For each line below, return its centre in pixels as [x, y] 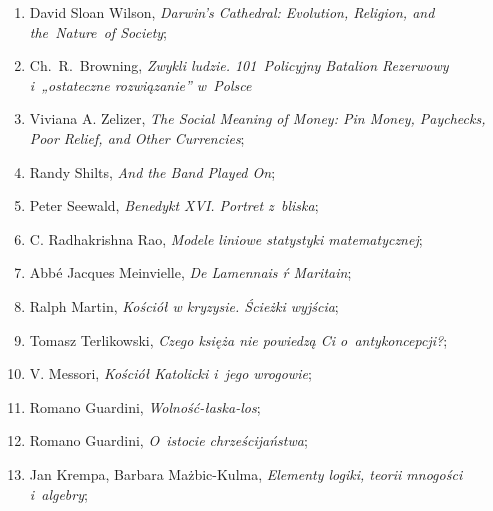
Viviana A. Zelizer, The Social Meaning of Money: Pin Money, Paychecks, [257, 118]
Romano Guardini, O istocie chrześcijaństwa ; [168, 440]
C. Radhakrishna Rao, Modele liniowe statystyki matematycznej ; [226, 238]
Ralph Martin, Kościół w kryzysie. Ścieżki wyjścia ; [184, 305]
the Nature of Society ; [98, 31]
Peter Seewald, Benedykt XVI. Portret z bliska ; [174, 205]
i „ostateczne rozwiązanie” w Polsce [140, 84]
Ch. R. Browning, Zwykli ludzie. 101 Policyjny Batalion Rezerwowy [239, 65]
